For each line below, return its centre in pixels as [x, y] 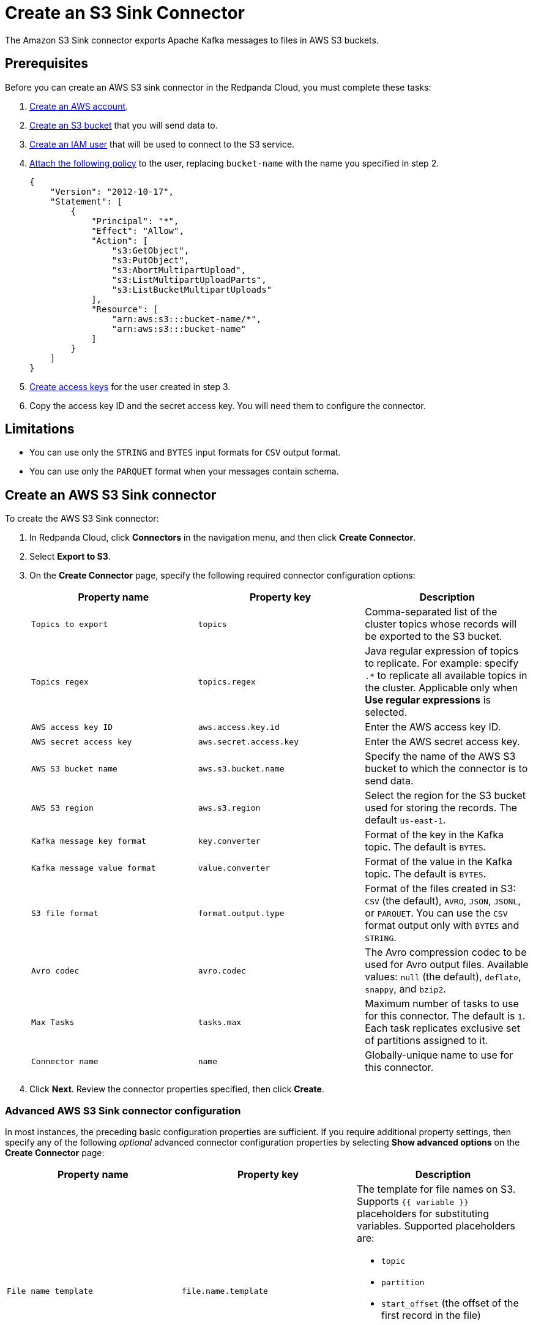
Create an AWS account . [79, 106]
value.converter [234, 868]
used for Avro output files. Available [447, 965]
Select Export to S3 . [70, 557]
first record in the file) [431, 1316]
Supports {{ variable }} [412, 1202]
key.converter [229, 841]
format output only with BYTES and [442, 925]
